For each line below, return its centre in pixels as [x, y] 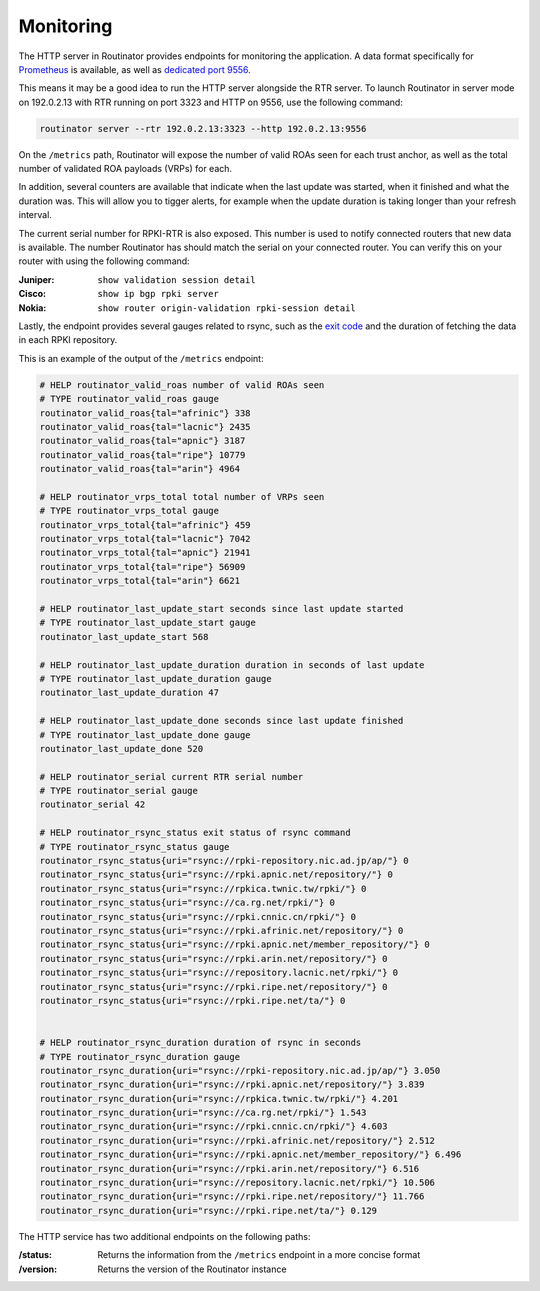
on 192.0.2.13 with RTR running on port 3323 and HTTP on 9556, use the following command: [211, 102]
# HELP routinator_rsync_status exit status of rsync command [195, 833]
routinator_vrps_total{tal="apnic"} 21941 [145, 553]
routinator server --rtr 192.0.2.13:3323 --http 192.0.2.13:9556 [203, 128]
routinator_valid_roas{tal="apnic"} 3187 [142, 441]
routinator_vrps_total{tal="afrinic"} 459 [145, 524]
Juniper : [36, 279]
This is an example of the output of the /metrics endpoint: [141, 358]
